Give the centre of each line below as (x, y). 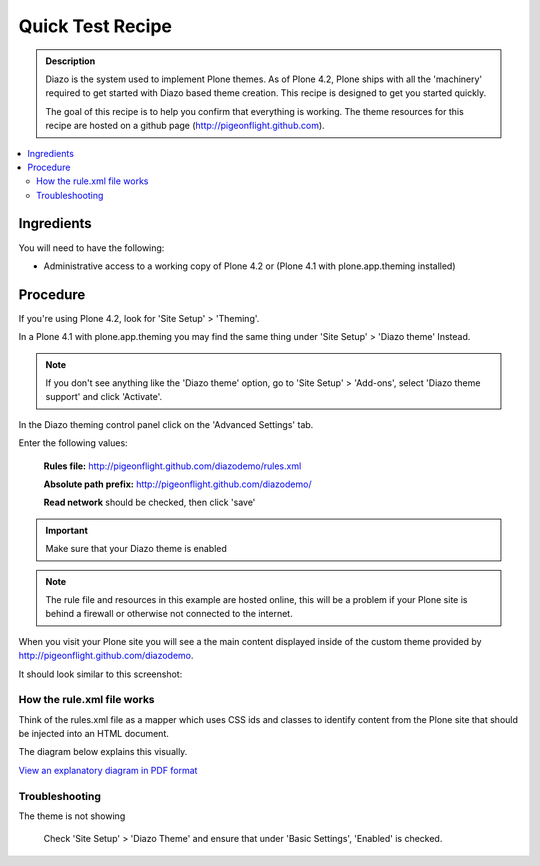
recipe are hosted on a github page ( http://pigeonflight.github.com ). (185, 126)
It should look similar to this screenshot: (100, 674)
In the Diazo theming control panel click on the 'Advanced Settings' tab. (166, 424)
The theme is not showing (72, 816)
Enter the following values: (73, 443)
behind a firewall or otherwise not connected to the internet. (169, 614)
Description (70, 61)
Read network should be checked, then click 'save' (149, 502)
